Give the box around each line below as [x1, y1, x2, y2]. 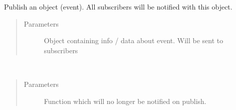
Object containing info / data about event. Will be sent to [44, 35, 223, 46]
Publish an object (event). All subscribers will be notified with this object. [4, 2, 232, 12]
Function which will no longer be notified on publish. [44, 95, 206, 106]
